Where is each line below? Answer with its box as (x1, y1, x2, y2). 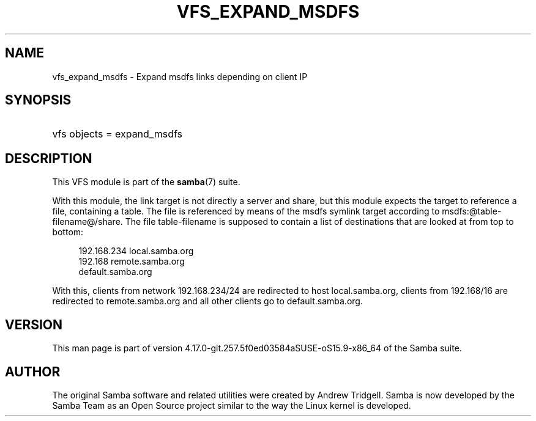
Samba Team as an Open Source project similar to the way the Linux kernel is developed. (52, 400, 411, 411)
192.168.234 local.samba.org (78, 246, 194, 257)
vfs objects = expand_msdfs (52, 128, 182, 141)
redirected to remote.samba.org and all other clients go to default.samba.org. (52, 296, 363, 307)
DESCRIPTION (5, 150, 92, 166)
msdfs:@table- (442, 206, 502, 217)
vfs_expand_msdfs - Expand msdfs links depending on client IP (52, 71, 308, 82)
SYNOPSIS (5, 92, 72, 108)
